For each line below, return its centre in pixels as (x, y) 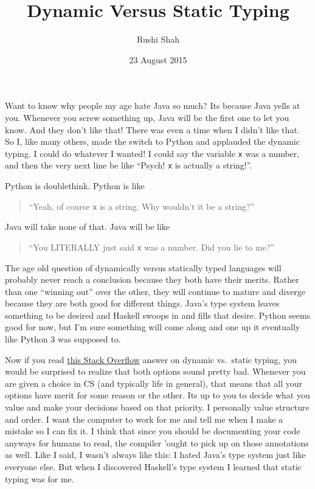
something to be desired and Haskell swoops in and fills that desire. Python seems (158, 315)
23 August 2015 (158, 59)
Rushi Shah (158, 39)
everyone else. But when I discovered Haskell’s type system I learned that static (154, 466)
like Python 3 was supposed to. (63, 339)
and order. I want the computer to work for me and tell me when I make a (144, 419)
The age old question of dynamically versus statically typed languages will (143, 267)
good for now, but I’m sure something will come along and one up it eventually (153, 327)
